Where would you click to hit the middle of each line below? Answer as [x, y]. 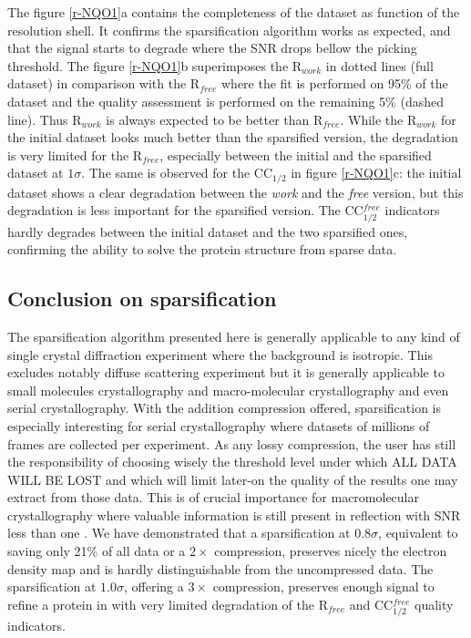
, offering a [154, 587]
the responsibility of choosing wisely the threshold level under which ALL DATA [232, 462]
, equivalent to [418, 533]
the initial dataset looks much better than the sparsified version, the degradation [233, 137]
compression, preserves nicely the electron [331, 551]
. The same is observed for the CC [177, 173]
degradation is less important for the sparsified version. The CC [185, 210]
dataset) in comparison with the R [104, 83]
